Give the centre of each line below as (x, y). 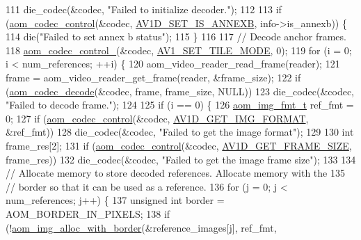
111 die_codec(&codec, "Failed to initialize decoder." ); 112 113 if (144, 9)
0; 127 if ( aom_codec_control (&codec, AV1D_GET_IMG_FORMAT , (157, 118)
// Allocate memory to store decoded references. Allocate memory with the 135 (175, 173)
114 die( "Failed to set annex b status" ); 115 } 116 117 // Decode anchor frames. (176, 37)
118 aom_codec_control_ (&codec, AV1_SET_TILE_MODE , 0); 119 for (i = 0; (179, 50)
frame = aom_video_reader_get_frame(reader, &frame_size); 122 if (153, 77)
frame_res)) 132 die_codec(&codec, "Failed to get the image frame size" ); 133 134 (181, 159)
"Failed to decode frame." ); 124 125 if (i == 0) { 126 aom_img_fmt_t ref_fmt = (180, 105)
